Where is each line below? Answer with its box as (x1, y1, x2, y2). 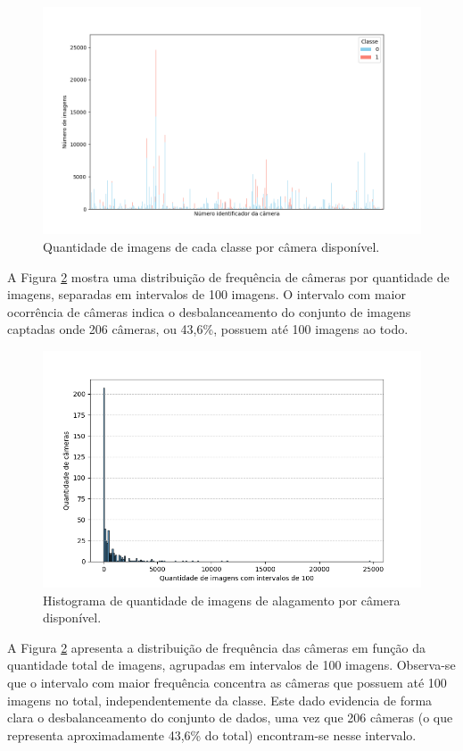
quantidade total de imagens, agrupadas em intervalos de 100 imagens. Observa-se (7, 655, 456, 674)
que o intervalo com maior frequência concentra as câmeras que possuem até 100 (7, 672, 447, 691)
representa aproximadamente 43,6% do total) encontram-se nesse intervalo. (7, 725, 417, 744)
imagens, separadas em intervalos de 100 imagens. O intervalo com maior (7, 285, 406, 304)
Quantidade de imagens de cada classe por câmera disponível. (43, 237, 380, 255)
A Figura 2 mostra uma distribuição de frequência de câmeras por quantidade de (7, 267, 450, 286)
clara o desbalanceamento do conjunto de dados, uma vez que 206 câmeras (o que (7, 708, 453, 727)
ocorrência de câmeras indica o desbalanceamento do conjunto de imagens (7, 302, 411, 321)
